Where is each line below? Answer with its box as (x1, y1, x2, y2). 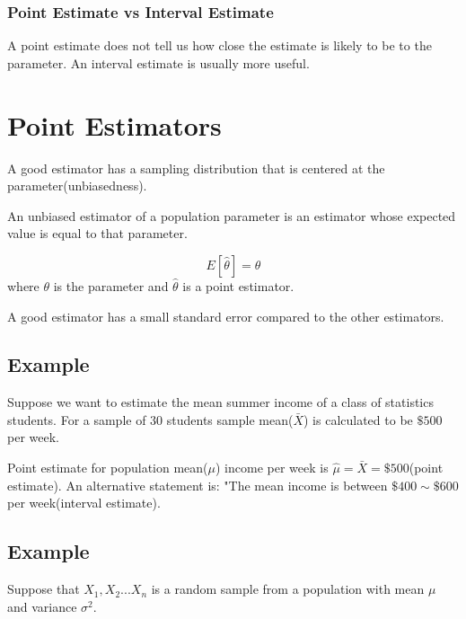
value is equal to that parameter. (7, 224, 188, 243)
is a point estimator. (182, 276, 295, 295)
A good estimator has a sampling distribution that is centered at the (7, 158, 385, 177)
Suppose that (7, 579, 80, 598)
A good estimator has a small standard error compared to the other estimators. (7, 306, 444, 325)
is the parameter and (53, 276, 169, 295)
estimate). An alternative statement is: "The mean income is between (7, 475, 388, 494)
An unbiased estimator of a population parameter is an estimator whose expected (7, 206, 456, 225)
